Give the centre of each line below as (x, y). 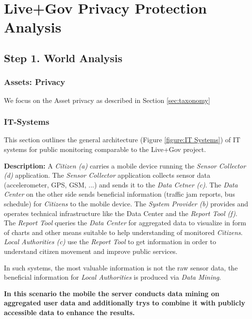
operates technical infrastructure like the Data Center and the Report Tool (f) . (121, 213)
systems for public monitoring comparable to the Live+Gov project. (105, 149)
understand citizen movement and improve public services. (91, 251)
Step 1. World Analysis (63, 58)
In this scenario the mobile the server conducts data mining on (112, 293)
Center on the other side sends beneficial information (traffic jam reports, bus (119, 194)
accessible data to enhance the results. (69, 312)
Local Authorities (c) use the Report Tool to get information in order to (110, 242)
